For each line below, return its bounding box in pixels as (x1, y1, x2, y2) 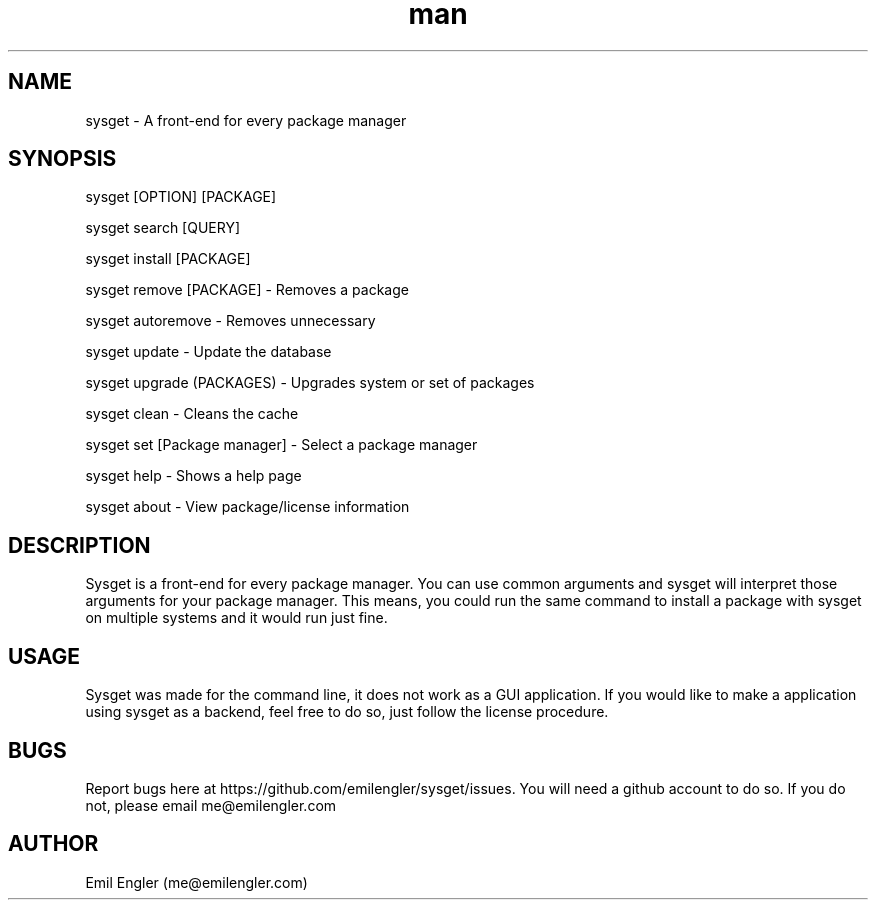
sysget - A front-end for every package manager (85, 111, 407, 129)
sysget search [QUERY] (85, 219, 241, 237)
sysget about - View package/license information (85, 498, 410, 516)
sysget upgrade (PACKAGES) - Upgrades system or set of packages (85, 374, 535, 392)
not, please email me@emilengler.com (85, 796, 337, 814)
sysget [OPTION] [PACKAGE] (85, 188, 277, 206)
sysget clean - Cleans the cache (85, 405, 299, 423)
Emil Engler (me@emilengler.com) (85, 873, 308, 891)
